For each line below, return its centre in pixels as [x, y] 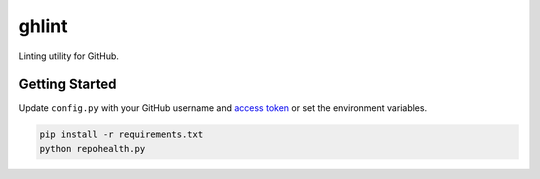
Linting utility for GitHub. [69, 56]
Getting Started [67, 84]
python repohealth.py [92, 148]
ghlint [43, 26]
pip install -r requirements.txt [121, 134]
